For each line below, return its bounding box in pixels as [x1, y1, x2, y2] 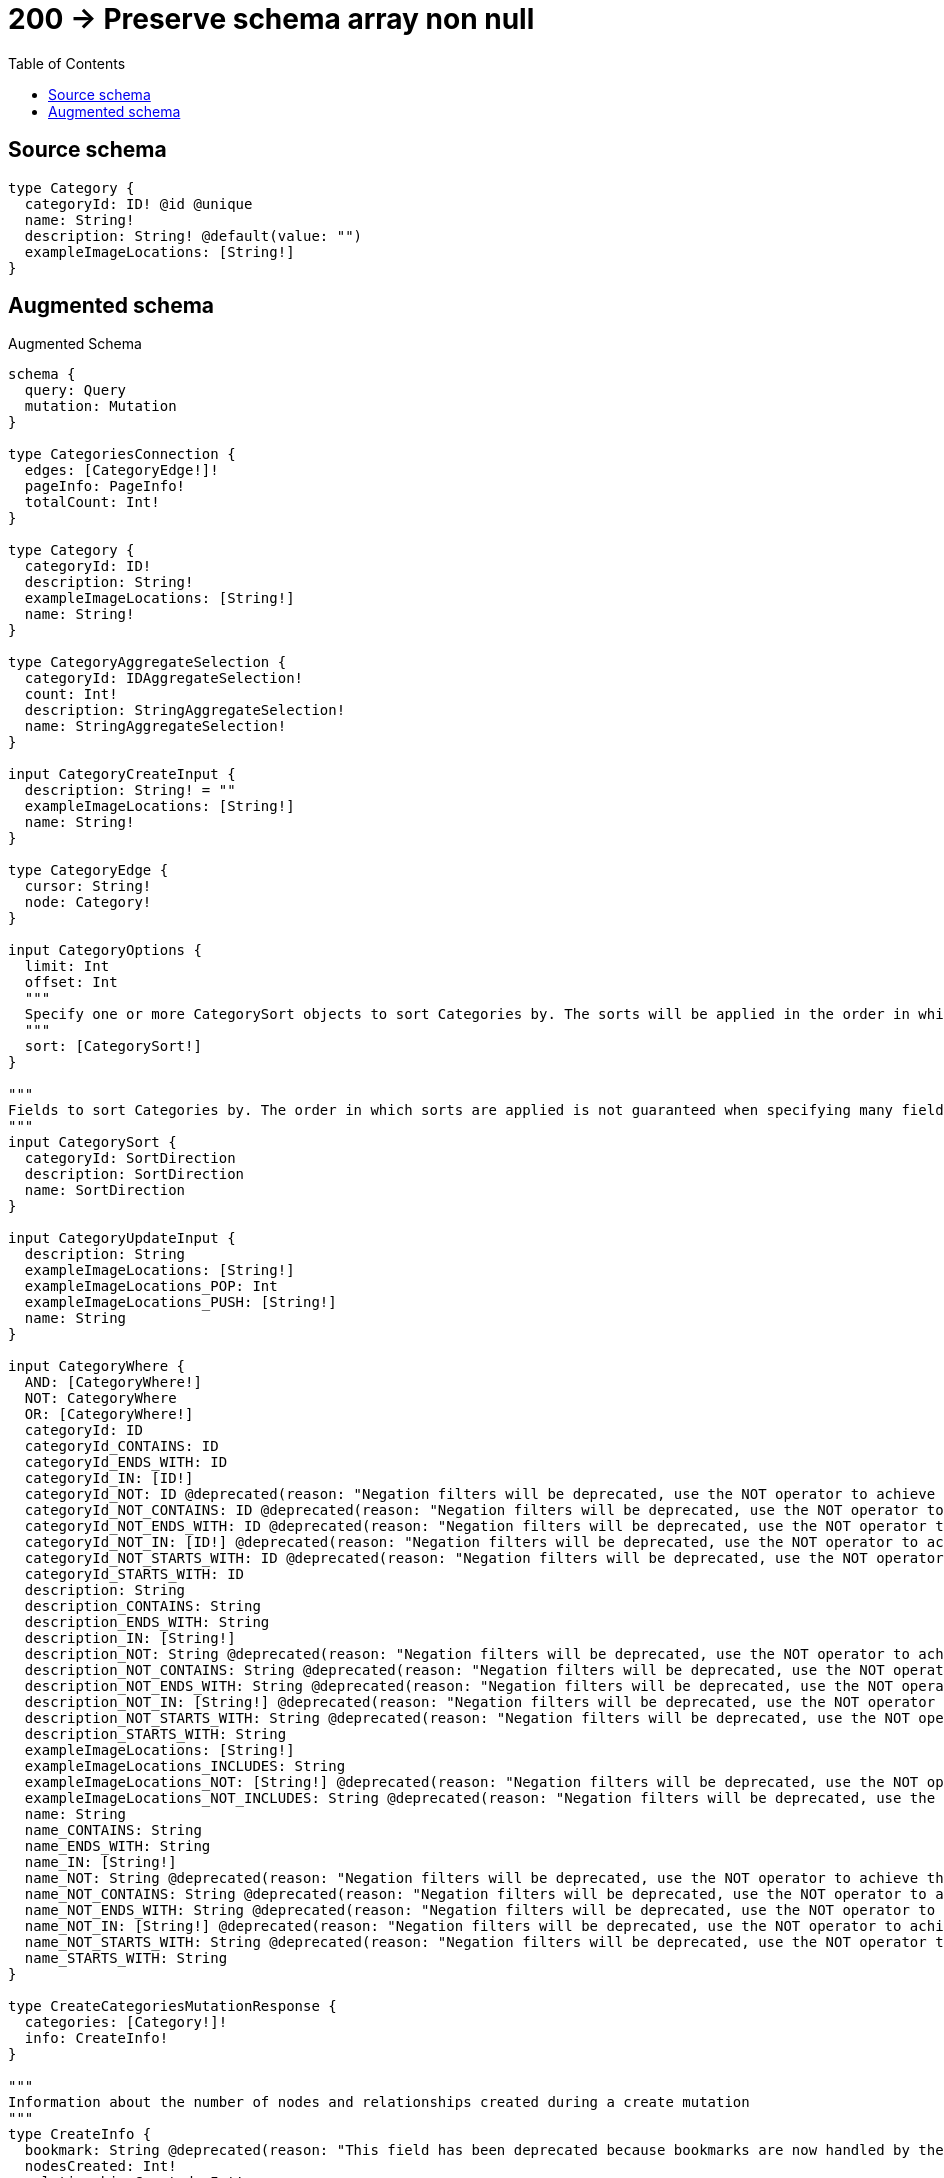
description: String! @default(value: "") [24, 227, 363, 244]
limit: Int [24, 958, 110, 975]
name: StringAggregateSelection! [24, 718, 287, 735]
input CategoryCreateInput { [8, 766, 236, 783]
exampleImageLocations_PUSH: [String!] [24, 1294, 337, 1311]
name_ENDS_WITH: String [24, 1838, 211, 1855]
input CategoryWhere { [8, 1358, 186, 1375]
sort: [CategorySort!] [24, 1038, 202, 1055]
